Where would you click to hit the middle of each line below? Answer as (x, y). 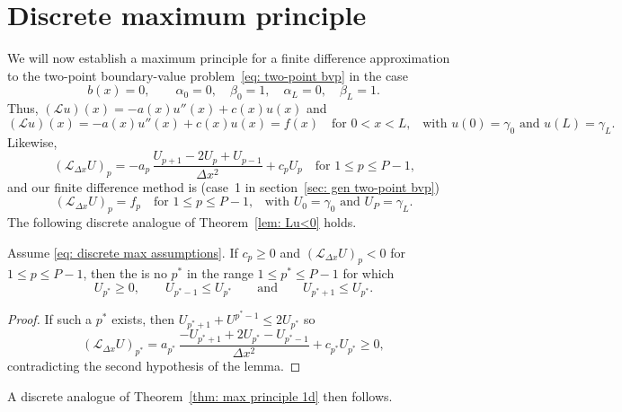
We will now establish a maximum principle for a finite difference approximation (229, 58)
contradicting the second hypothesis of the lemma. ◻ (154, 366)
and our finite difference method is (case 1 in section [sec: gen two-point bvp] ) (224, 186)
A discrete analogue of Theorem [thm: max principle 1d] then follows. (200, 395)
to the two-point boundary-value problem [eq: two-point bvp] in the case (208, 75)
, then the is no (125, 273)
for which (369, 273)
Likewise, (32, 141)
